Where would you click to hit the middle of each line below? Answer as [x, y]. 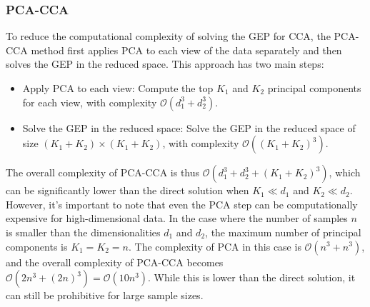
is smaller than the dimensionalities [83, 232]
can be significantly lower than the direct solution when [127, 190]
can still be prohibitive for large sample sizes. [105, 295]
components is [37, 246]
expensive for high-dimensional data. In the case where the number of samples [177, 218]
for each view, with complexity [90, 102]
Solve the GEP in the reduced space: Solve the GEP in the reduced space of [189, 127]
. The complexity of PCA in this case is [215, 246]
